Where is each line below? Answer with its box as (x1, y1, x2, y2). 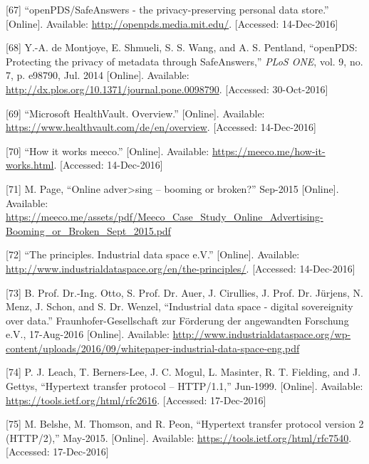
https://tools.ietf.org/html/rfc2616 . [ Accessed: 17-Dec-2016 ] (6, 392, 266, 407)
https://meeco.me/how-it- (212, 143, 326, 158)
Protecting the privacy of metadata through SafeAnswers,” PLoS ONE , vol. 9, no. (6, 53, 363, 68)
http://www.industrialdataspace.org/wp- (172, 327, 351, 342)
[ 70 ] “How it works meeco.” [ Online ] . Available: (6, 143, 209, 158)
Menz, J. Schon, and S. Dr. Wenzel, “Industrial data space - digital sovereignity (6, 299, 353, 314)
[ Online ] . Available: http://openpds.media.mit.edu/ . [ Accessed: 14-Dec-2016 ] (6, 16, 338, 31)
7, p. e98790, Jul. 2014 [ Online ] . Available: (6, 68, 189, 83)
